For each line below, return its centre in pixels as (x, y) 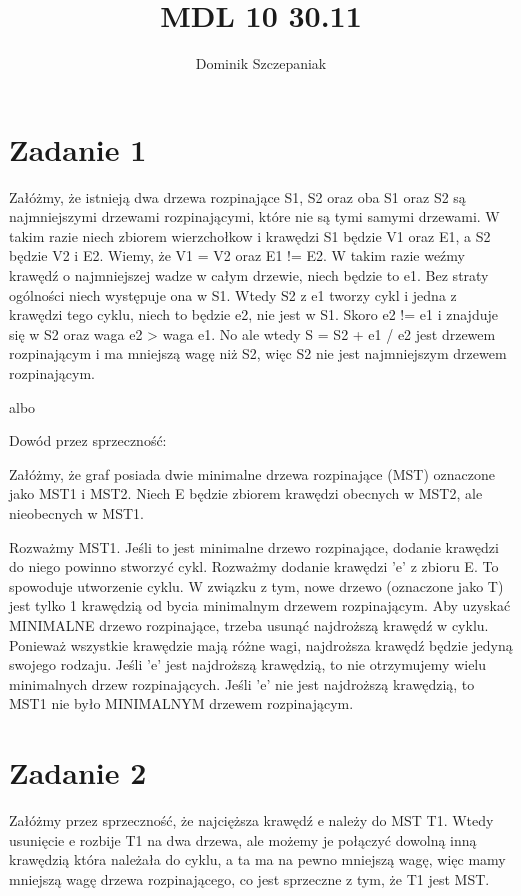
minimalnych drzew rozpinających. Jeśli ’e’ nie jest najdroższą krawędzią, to (242, 683)
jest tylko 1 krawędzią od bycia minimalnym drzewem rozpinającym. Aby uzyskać (260, 605)
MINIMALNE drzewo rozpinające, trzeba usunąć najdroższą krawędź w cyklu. (249, 624)
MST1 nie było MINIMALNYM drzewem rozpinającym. (181, 703)
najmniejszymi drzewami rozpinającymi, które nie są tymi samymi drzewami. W (254, 216)
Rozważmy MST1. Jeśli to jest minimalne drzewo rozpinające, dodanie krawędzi (254, 546)
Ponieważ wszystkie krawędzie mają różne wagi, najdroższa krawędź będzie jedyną (261, 644)
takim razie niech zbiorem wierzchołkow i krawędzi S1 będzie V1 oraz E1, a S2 (250, 235)
